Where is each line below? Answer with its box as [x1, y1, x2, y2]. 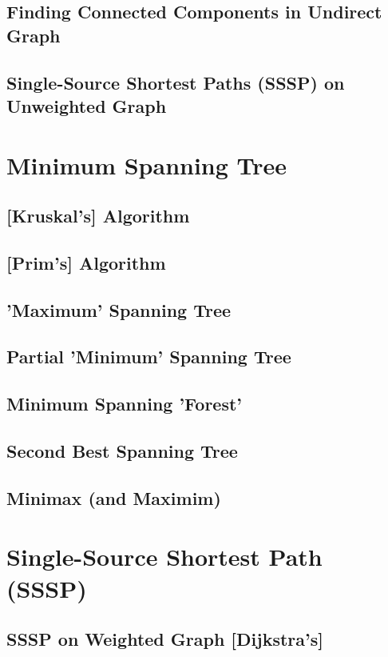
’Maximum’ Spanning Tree [6, 297, 232, 322]
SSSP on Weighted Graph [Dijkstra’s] [6, 627, 323, 651]
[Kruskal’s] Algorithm [6, 203, 190, 228]
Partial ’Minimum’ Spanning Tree [6, 344, 291, 369]
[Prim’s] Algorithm [6, 250, 166, 274]
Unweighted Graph [6, 93, 167, 118]
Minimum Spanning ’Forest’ [6, 391, 243, 416]
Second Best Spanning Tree [6, 439, 238, 463]
